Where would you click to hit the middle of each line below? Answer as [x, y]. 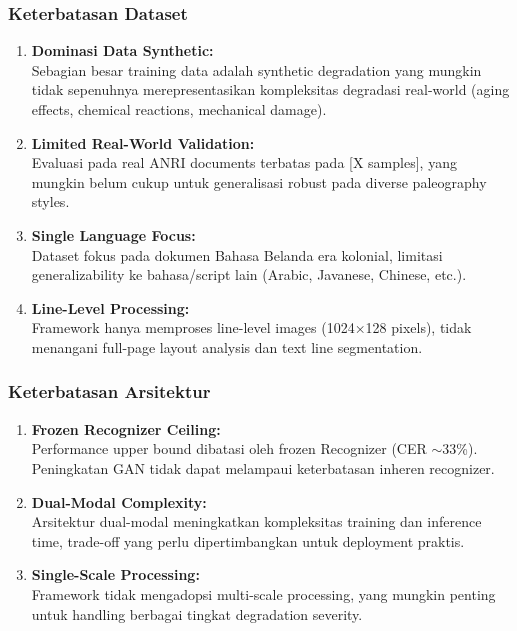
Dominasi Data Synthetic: [122, 50]
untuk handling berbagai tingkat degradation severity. [197, 613]
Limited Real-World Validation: [143, 142]
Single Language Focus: [113, 234]
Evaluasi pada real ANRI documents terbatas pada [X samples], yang [244, 162]
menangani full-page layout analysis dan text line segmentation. [227, 346]
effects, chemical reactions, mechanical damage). [179, 109]
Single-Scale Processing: [115, 574]
